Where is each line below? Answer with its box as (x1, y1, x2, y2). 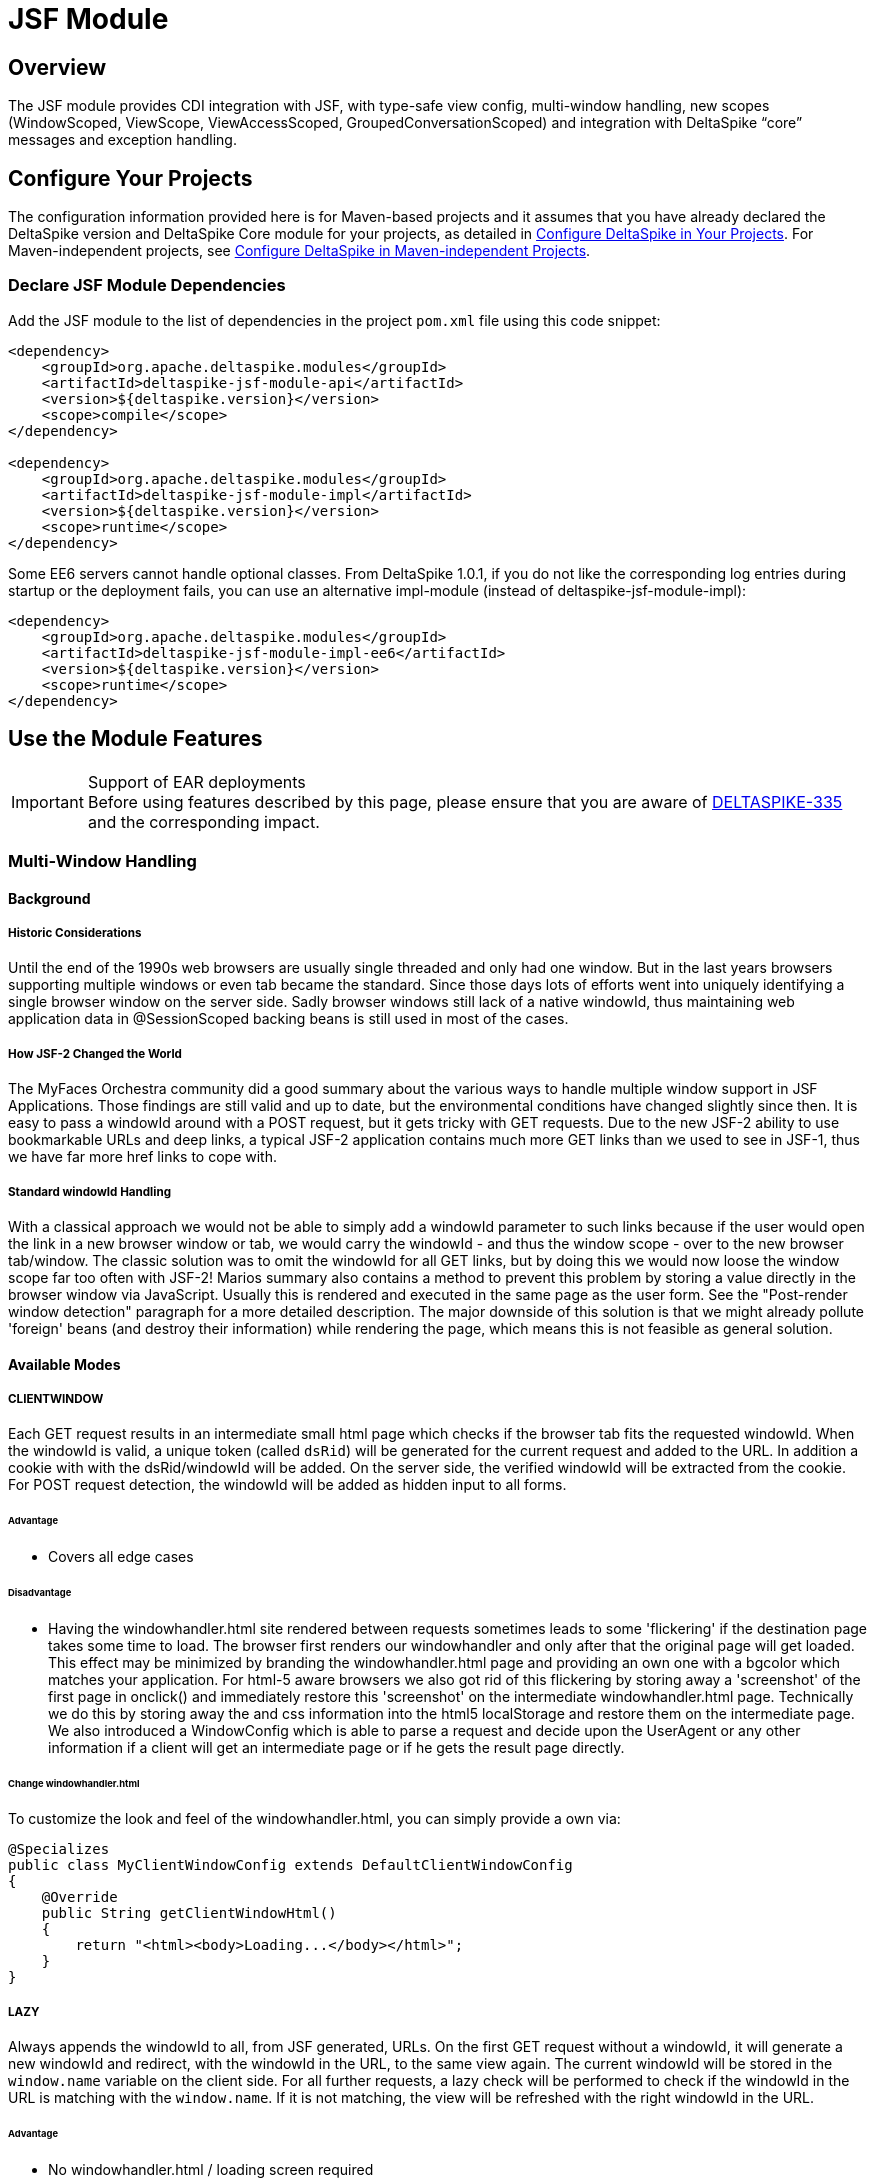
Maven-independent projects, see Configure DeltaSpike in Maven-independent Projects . (8, 242, 591, 260)
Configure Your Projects (8, 165, 253, 191)
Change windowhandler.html (8, 1777, 140, 1789)
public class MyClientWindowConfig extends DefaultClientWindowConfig (8, 1857, 573, 1874)
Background (8, 889, 91, 907)
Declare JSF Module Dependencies (8, 275, 286, 296)
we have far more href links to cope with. (8, 1148, 278, 1166)
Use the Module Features (8, 726, 263, 752)
